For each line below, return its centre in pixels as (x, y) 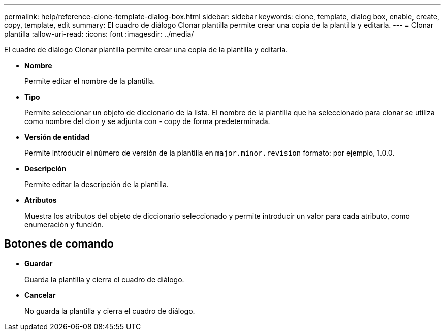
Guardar (39, 263)
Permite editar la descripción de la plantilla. (97, 184)
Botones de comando (59, 244)
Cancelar (40, 295)
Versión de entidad (57, 137)
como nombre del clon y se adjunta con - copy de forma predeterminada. (147, 121)
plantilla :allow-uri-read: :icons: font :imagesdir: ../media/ (99, 34)
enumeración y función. (64, 224)
